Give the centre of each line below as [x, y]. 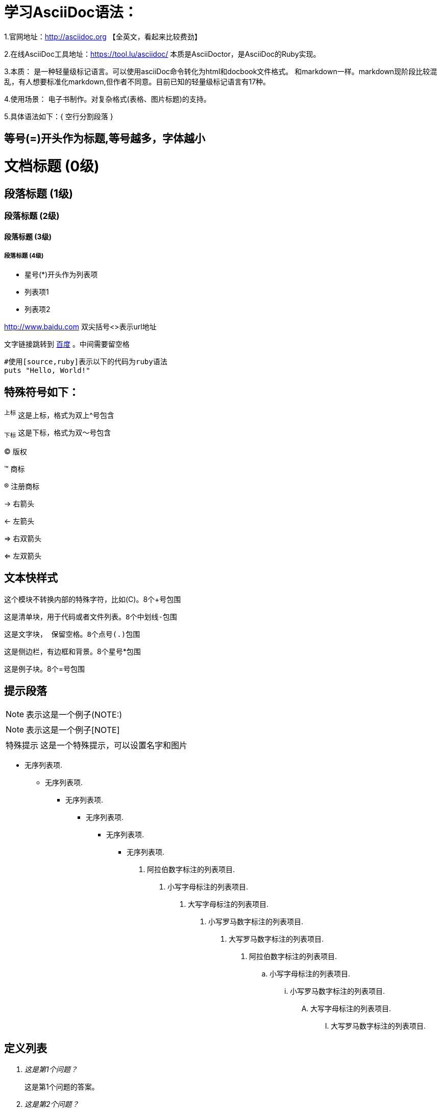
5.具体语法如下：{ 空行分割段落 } [59, 116]
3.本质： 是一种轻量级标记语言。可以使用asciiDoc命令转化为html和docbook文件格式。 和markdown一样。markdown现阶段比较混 [221, 71]
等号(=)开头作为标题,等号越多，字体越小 [105, 139]
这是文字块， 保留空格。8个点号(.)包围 [72, 634]
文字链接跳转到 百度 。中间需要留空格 [67, 344]
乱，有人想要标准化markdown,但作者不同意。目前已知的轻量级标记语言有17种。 [137, 81]
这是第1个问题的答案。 [62, 1087]
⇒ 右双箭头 [23, 538]
